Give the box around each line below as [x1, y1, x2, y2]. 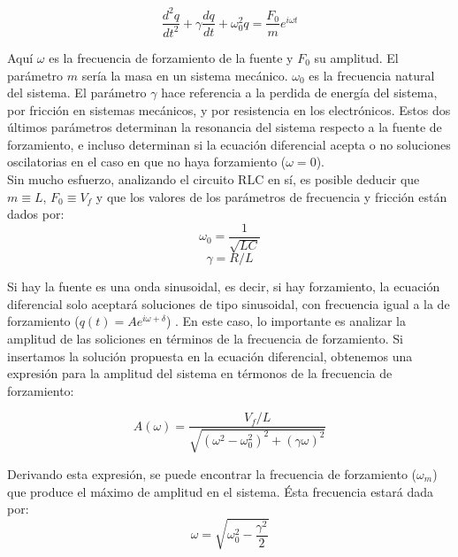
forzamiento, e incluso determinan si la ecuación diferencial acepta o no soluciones [7, 135, 451, 153]
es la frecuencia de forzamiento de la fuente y [49, 48, 294, 66]
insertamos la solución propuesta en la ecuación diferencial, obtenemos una [7, 346, 413, 365]
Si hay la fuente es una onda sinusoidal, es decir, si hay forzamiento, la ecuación [7, 277, 440, 296]
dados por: [7, 205, 65, 223]
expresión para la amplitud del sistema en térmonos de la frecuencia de [7, 364, 393, 383]
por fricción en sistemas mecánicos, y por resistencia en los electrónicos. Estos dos [7, 100, 451, 119]
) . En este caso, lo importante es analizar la [165, 312, 407, 330]
